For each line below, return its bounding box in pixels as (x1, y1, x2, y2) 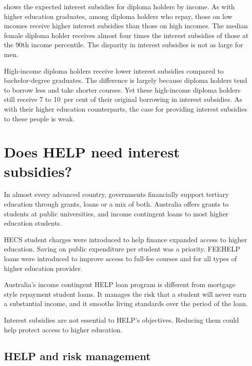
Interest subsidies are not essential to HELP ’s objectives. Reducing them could (4, 314, 239, 325)
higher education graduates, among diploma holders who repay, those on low (4, 11, 233, 21)
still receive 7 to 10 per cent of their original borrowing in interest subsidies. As (4, 94, 242, 104)
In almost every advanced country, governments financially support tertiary (4, 189, 229, 199)
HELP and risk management (4, 348, 151, 363)
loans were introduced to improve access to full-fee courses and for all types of (4, 253, 237, 263)
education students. (4, 218, 62, 228)
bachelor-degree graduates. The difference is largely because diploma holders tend (4, 75, 248, 85)
